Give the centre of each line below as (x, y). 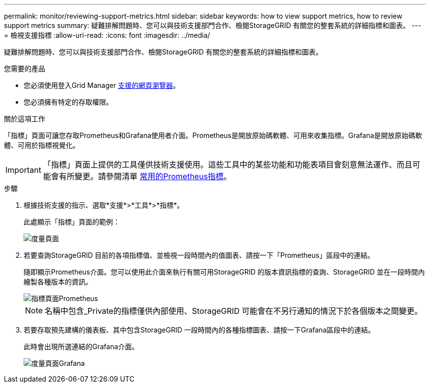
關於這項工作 (25, 119)
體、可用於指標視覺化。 (42, 145)
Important (23, 170)
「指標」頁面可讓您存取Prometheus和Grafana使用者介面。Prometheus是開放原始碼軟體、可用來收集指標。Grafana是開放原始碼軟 (213, 135)
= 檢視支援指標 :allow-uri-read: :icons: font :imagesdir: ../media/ (107, 35)
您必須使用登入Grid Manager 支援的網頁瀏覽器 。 (102, 85)
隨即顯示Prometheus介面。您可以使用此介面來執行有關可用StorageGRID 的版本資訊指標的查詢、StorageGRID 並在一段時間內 (224, 272)
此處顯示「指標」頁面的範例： (72, 222)
